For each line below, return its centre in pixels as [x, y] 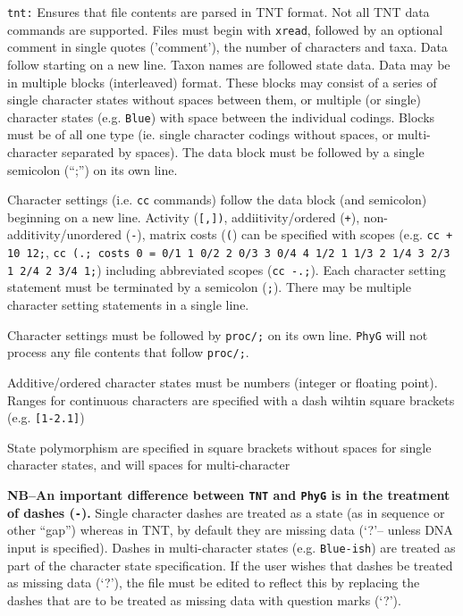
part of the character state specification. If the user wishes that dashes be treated [230, 565]
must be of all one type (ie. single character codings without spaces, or [201, 134]
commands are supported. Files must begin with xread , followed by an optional [225, 29]
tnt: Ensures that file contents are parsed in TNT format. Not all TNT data [219, 12]
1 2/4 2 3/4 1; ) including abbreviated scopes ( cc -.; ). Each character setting [227, 269]
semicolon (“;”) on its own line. [93, 169]
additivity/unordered [65, 234]
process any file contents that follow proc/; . [128, 352]
